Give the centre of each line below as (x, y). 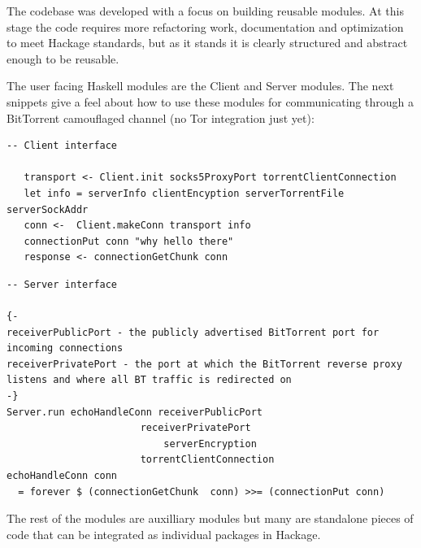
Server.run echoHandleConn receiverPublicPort (135, 412)
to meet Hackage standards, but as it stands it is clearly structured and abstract (207, 43)
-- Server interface (62, 284)
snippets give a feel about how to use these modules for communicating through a (210, 101)
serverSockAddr (48, 209)
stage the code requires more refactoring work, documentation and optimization (205, 26)
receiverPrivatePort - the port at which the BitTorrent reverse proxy (204, 364)
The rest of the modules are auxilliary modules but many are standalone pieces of (210, 518)
